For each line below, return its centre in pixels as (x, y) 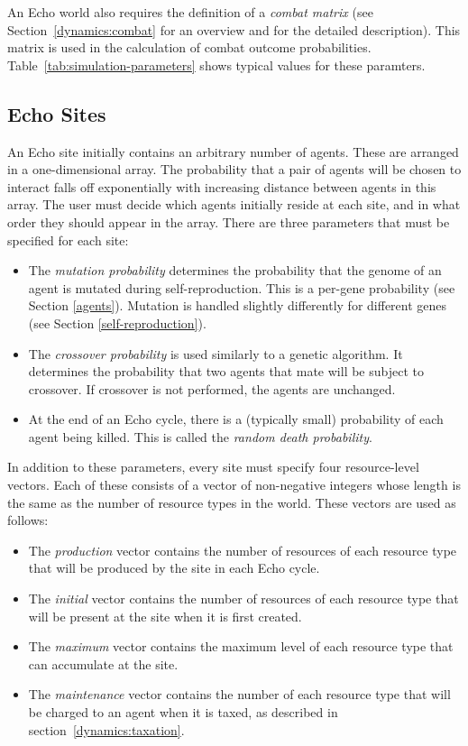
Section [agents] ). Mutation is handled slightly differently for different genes (238, 305)
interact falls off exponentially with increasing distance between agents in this (222, 186)
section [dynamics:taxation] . (106, 729)
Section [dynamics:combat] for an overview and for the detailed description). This (234, 29)
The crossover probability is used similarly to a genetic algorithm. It (216, 353)
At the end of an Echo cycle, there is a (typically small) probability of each (236, 419)
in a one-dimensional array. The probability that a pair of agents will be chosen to (234, 169)
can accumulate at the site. (103, 663)
